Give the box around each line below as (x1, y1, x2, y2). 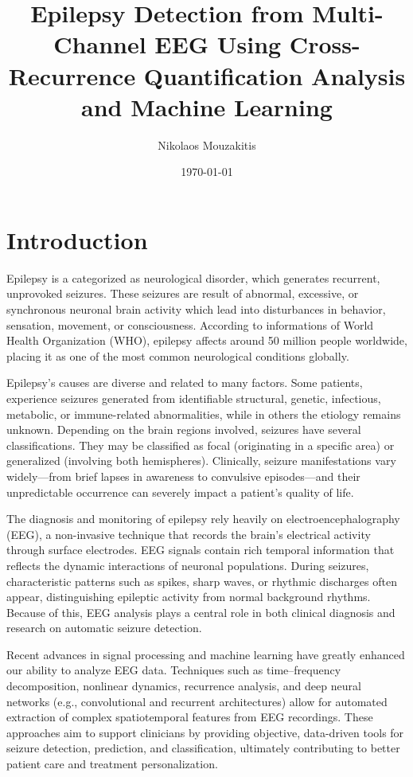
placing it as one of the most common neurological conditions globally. (6, 347, 349, 364)
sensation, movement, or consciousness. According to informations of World (6, 316, 374, 333)
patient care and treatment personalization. (6, 756, 218, 772)
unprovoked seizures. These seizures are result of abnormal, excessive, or (6, 285, 359, 302)
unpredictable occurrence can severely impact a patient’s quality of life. (6, 483, 354, 500)
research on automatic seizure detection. (6, 619, 202, 636)
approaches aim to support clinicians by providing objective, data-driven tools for (6, 724, 404, 740)
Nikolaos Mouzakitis (158, 136, 256, 153)
